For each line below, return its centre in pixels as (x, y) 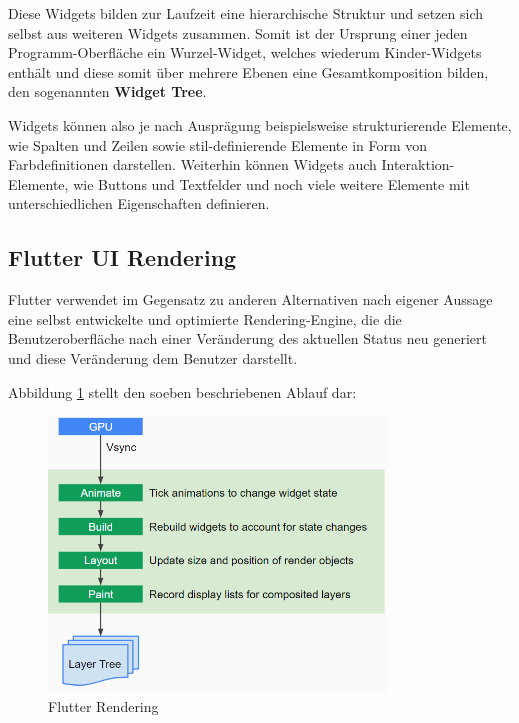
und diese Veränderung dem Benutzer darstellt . (153, 357)
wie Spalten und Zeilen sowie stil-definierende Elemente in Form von (218, 144)
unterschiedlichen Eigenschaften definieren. (139, 203)
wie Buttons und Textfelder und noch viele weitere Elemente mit (271, 183)
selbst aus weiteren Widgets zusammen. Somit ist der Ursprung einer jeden (238, 32)
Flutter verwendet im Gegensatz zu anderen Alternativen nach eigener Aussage (250, 299)
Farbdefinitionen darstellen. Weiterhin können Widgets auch (192, 164)
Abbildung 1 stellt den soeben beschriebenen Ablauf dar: (182, 391)
